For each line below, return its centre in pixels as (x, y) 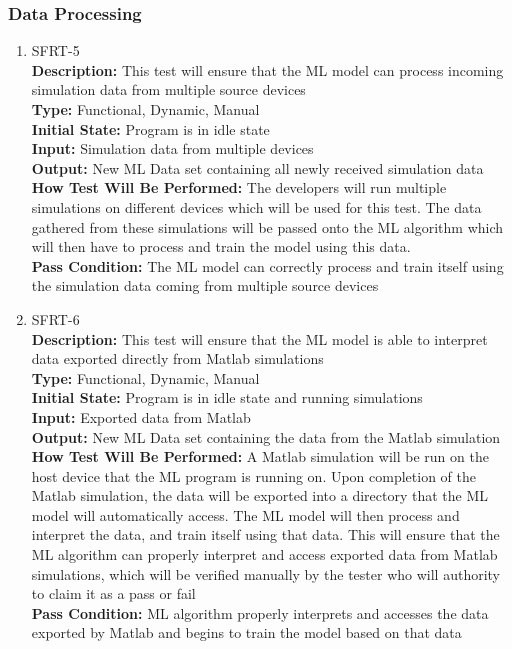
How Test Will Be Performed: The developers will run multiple (239, 187)
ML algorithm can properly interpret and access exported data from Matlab (264, 554)
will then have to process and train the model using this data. (221, 246)
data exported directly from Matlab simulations (177, 358)
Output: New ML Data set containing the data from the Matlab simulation (266, 436)
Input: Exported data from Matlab (141, 416)
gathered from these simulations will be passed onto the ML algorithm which (267, 226)
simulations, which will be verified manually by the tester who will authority (265, 573)
